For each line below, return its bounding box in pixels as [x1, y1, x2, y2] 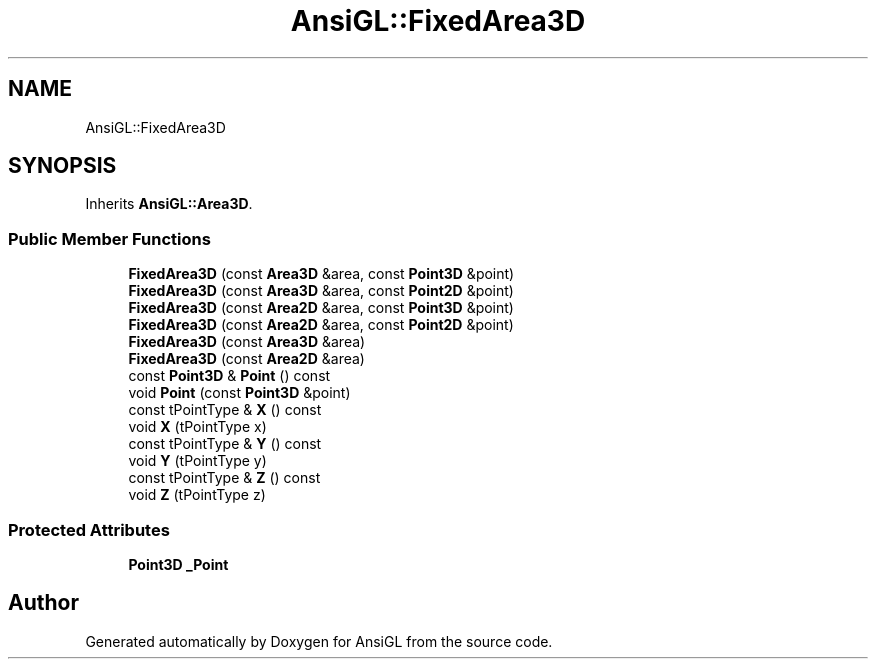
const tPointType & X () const [128, 401, 322, 419]
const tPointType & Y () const [128, 435, 322, 453]
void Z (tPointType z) [128, 486, 266, 504]
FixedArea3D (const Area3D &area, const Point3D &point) [128, 265, 515, 283]
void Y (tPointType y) [128, 452, 267, 470]
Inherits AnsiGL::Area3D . [85, 195, 253, 213]
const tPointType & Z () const [128, 469, 321, 487]
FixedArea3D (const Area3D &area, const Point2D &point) [128, 282, 514, 300]
